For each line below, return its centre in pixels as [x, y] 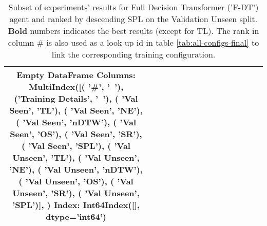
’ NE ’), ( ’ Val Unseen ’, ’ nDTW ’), [76, 169]
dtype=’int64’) [76, 216]
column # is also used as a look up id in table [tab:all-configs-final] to [133, 42]
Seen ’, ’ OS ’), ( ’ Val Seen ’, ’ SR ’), [76, 134]
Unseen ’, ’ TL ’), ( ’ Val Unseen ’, [76, 157]
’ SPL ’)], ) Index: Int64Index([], [76, 205]
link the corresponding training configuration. [133, 54]
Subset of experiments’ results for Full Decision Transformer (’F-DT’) [133, 7]
